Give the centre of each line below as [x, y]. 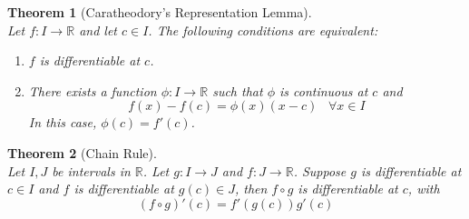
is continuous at [323, 90]
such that [238, 90]
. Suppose [320, 170]
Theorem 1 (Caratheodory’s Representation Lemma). [160, 12]
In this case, [63, 122]
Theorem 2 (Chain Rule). [82, 152]
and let [98, 30]
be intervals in [91, 170]
